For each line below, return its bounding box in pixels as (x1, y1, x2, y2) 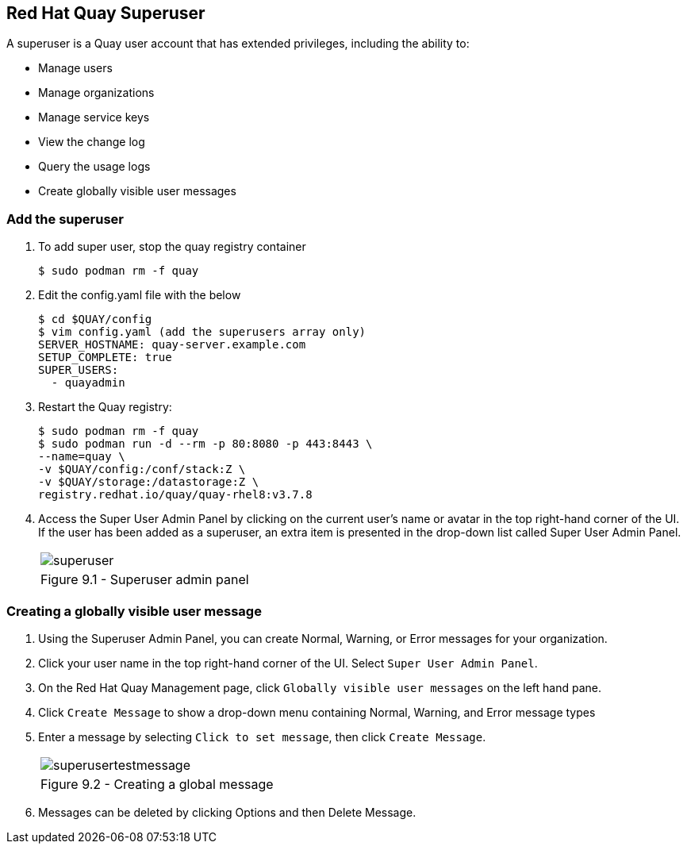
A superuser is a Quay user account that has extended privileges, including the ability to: (6, 37, 470, 51)
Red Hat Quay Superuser (6, 3, 205, 23)
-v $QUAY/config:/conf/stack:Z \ (38, 463, 246, 476)
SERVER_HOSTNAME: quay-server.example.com (38, 338, 306, 352)
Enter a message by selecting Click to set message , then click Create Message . (38, 729, 486, 744)
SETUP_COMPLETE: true (38, 351, 172, 364)
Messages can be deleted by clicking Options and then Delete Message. (38, 805, 416, 819)
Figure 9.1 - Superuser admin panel (40, 571, 249, 588)
